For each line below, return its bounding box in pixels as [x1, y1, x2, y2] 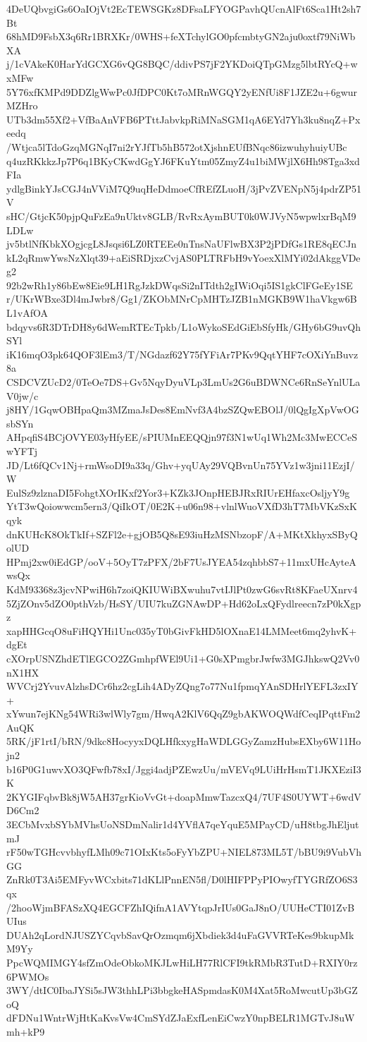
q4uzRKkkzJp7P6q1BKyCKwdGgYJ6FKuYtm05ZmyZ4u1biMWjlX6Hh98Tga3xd [6, 153, 360, 168]
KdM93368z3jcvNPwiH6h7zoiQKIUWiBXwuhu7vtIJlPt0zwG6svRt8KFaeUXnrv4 [6, 581, 358, 596]
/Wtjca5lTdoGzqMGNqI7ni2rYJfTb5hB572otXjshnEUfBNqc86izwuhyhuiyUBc [6, 139, 347, 154]
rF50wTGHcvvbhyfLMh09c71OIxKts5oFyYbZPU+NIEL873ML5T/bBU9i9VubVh [6, 844, 361, 859]
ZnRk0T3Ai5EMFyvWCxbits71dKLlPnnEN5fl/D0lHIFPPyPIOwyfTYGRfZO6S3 [6, 872, 358, 887]
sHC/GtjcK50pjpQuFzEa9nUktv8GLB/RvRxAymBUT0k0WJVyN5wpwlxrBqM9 [6, 208, 356, 223]
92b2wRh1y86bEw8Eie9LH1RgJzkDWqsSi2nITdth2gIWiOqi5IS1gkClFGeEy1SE [6, 277, 353, 292]
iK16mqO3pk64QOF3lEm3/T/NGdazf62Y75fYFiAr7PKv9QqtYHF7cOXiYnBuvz [6, 346, 359, 361]
